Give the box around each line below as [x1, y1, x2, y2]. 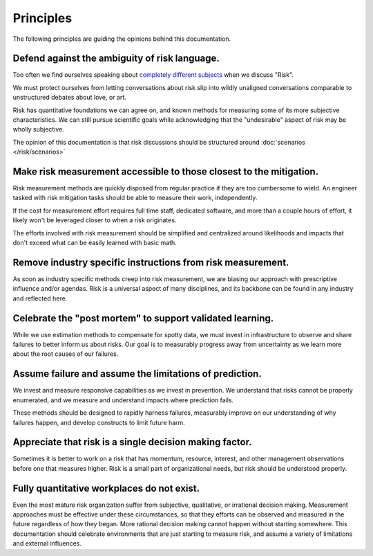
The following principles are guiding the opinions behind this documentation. [12, 35, 231, 43]
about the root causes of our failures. [12, 350, 119, 358]
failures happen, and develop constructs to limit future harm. [12, 418, 186, 427]
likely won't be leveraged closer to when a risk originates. [12, 216, 177, 224]
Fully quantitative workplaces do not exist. [12, 482, 200, 494]
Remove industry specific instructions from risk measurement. [12, 256, 289, 268]
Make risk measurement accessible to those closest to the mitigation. [12, 166, 319, 177]
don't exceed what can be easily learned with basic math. [12, 239, 178, 247]
